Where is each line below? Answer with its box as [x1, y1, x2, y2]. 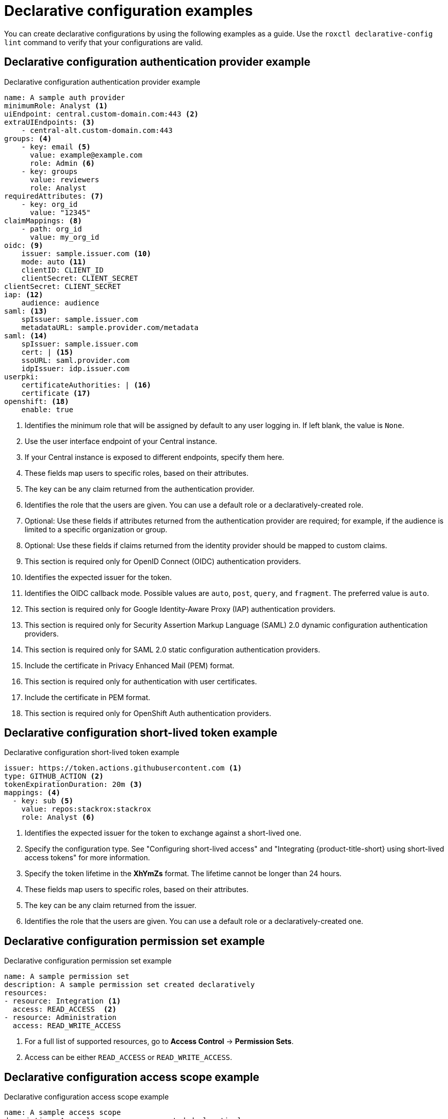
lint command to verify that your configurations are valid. [4, 37, 203, 47]
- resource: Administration [4, 1013, 117, 1022]
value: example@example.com [30, 150, 142, 159]
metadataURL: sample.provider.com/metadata [21, 323, 199, 332]
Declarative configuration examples [4, 2, 253, 20]
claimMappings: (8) [4, 216, 82, 225]
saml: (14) [4, 331, 48, 340]
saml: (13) [4, 306, 48, 315]
